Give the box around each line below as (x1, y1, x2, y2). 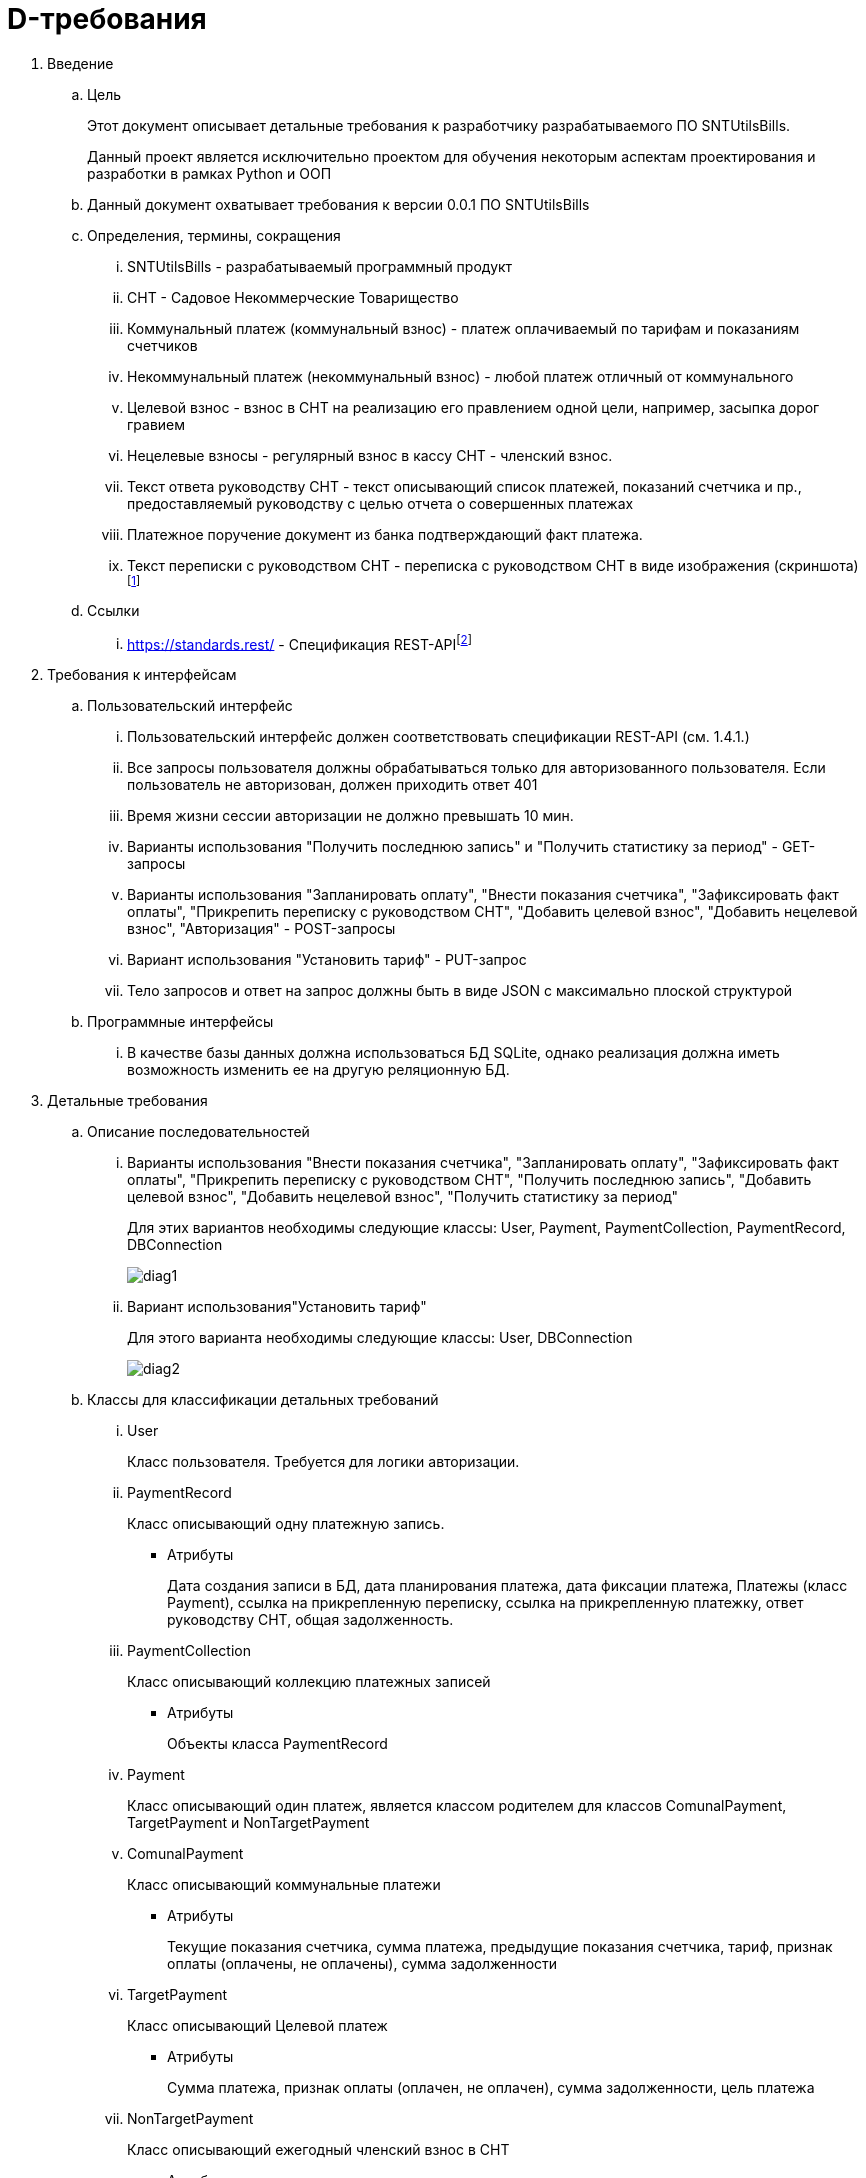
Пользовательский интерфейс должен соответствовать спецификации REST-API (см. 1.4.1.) (127, 728, 750, 746)
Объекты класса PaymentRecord (167, 1735, 388, 1753)
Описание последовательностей (87, 1123, 310, 1141)
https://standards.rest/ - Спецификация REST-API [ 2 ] (127, 632, 472, 653)
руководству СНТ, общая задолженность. (167, 1611, 454, 1629)
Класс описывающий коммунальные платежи (127, 1876, 441, 1894)
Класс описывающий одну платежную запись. (127, 1515, 445, 1533)
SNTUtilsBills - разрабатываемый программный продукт (127, 257, 513, 275)
